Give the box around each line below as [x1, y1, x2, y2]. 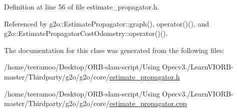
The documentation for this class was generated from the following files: [4, 44, 224, 55]
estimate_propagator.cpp [109, 98, 187, 108]
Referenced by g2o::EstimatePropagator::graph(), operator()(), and [4, 18, 209, 28]
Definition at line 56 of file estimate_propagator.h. [4, 1, 159, 11]
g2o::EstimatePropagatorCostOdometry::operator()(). [4, 28, 168, 38]
